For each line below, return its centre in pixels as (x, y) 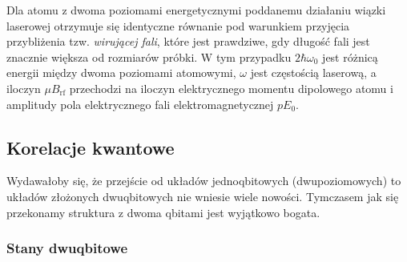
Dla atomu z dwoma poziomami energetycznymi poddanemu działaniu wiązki (196, 10)
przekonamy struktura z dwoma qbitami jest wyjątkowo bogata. (163, 212)
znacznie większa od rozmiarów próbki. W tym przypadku (149, 56)
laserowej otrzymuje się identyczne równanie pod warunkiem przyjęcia (178, 25)
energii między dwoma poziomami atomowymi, (121, 73)
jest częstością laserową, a (313, 73)
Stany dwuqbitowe (67, 248)
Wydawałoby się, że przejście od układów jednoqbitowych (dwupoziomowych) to (204, 181)
